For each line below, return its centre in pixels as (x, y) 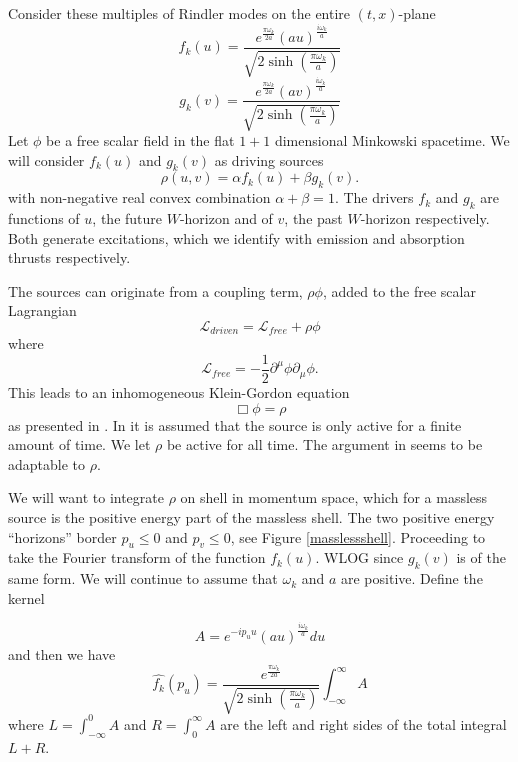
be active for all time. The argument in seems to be (324, 444)
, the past (313, 217)
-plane (417, 13)
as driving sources (269, 159)
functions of (44, 217)
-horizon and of (226, 217)
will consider (46, 159)
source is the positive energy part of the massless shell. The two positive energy (251, 517)
